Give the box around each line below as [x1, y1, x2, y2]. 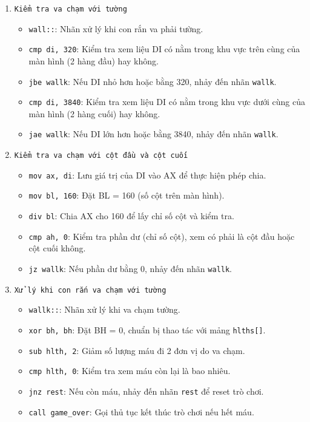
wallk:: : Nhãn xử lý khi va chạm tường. [28, 303, 180, 316]
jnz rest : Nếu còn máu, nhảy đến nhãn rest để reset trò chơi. [28, 384, 264, 397]
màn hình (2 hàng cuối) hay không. [28, 107, 160, 120]
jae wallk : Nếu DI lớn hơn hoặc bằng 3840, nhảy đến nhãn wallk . [28, 128, 279, 140]
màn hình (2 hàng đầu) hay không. [28, 54, 159, 67]
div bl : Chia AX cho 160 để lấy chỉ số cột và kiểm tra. [28, 209, 234, 222]
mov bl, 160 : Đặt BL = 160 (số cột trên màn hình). [28, 189, 225, 202]
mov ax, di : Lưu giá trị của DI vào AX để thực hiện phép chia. [28, 168, 266, 181]
